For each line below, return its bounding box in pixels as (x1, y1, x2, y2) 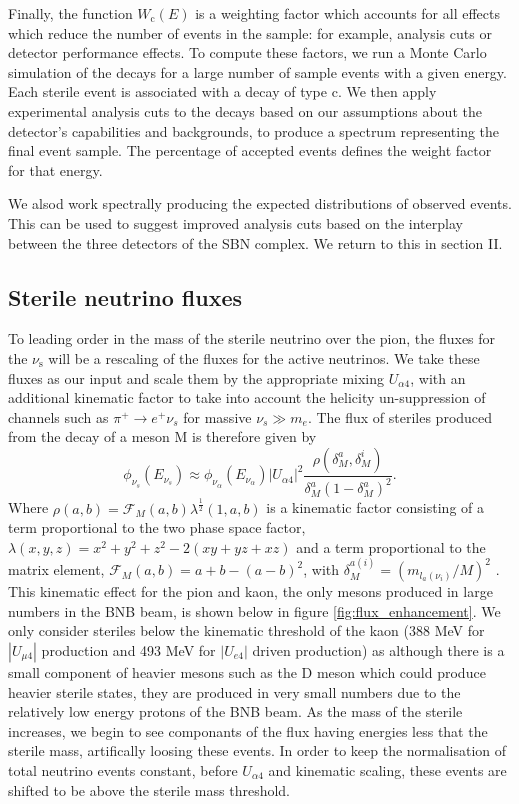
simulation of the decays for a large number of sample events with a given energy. (8, 61, 507, 82)
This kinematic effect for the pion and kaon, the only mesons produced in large (8, 581, 493, 602)
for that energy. (8, 159, 103, 180)
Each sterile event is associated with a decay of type (8, 81, 327, 102)
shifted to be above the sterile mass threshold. (8, 779, 291, 800)
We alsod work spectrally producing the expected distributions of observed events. (8, 193, 512, 214)
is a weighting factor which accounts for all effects (195, 3, 500, 23)
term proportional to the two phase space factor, (8, 517, 306, 538)
